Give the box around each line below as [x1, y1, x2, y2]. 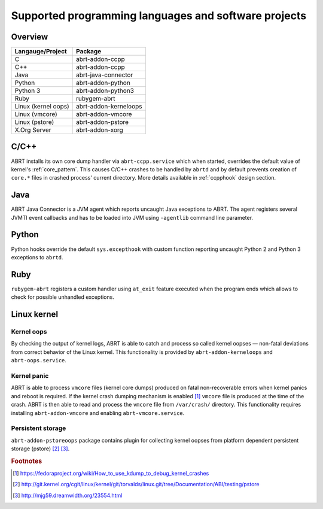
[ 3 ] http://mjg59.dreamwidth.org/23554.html [13, 492, 123, 499]
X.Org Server [14, 126, 51, 134]
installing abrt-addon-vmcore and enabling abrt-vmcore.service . [11, 409, 185, 416]
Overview [11, 32, 48, 42]
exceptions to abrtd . [11, 253, 63, 260]
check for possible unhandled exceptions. [11, 293, 115, 301]
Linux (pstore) [14, 118, 54, 126]
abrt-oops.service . [11, 357, 67, 364]
